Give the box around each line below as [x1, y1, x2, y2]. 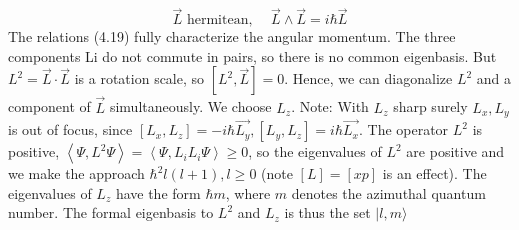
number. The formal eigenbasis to [8, 202, 214, 223]
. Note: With [291, 96, 369, 117]
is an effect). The [382, 163, 487, 184]
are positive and [406, 141, 505, 162]
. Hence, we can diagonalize [284, 68, 453, 89]
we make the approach [8, 163, 145, 184]
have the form [115, 182, 201, 203]
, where [225, 182, 271, 203]
